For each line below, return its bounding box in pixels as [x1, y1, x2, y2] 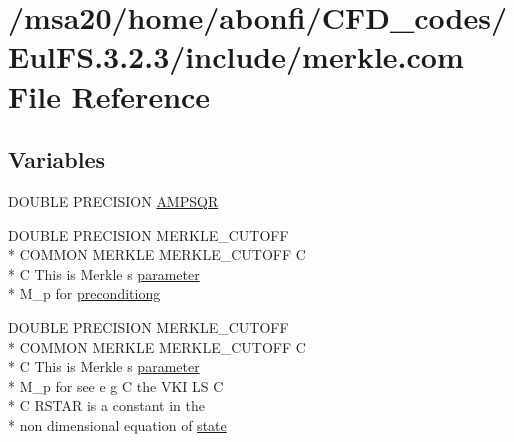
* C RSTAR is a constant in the [8, 395, 205, 416]
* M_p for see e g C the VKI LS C [8, 375, 224, 396]
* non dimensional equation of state [8, 414, 227, 435]
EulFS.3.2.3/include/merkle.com [8, 36, 464, 77]
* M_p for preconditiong [8, 283, 161, 304]
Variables [8, 144, 106, 175]
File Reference [8, 75, 211, 116]
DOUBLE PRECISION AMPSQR [8, 190, 219, 211]
